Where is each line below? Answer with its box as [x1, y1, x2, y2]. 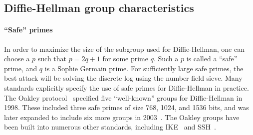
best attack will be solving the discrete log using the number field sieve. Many [4, 73, 243, 83]
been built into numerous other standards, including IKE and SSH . [4, 122, 216, 132]
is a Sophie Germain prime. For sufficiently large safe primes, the [44, 63, 244, 73]
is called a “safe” [186, 53, 238, 64]
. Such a [153, 53, 179, 64]
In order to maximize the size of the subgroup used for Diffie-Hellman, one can [4, 43, 245, 54]
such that [37, 53, 67, 64]
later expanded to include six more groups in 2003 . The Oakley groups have [4, 112, 240, 122]
